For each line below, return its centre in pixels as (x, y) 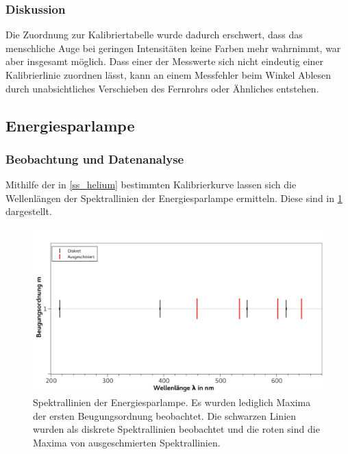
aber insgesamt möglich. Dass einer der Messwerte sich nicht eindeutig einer (165, 61)
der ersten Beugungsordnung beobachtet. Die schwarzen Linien (165, 415)
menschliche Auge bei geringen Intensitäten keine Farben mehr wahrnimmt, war (173, 48)
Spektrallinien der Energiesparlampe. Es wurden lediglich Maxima (172, 402)
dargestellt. (29, 211)
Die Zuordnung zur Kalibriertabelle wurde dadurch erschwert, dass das (154, 35)
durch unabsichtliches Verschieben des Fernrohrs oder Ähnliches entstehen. (162, 88)
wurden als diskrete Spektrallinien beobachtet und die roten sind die (176, 429)
